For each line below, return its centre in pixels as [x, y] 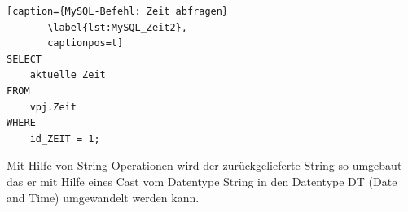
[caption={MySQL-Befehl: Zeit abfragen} [118, 11]
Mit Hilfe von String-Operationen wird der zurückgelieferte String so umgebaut [204, 165]
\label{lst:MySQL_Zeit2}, [117, 27]
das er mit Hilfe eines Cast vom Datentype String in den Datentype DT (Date [202, 181]
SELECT [24, 59]
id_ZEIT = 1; [65, 138]
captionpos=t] [86, 43]
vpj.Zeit [53, 107]
